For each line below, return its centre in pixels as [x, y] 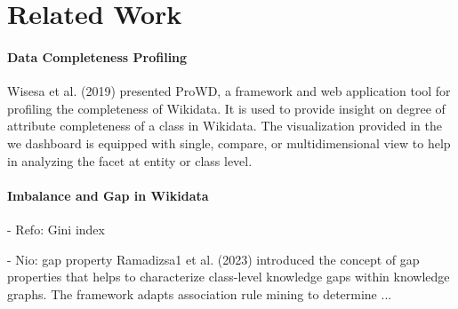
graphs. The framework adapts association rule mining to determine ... [200, 293]
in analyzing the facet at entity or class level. [130, 160]
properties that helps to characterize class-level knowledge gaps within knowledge [229, 277]
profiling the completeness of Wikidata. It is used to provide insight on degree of [226, 108]
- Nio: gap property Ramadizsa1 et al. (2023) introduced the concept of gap [213, 259]
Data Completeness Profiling [97, 56]
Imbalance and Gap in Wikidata [108, 195]
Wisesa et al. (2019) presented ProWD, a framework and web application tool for [229, 91]
